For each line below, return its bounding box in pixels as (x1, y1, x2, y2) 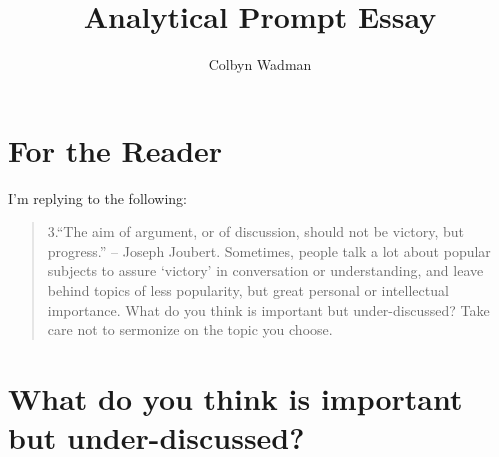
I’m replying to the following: (8, 187, 187, 208)
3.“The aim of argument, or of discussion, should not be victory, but (47, 221, 464, 242)
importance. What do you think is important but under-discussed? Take (47, 299, 490, 320)
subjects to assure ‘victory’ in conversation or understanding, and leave (47, 260, 484, 281)
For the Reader (8, 129, 223, 170)
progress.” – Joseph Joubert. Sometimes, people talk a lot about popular (47, 240, 491, 261)
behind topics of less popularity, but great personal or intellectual (47, 280, 449, 301)
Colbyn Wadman (208, 54, 312, 75)
